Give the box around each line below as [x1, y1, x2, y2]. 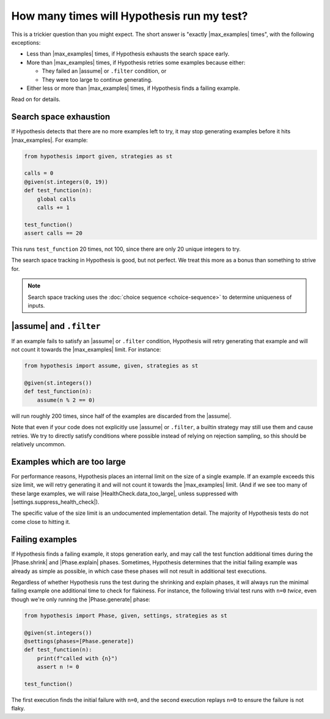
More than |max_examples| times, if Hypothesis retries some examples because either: [26, 59, 246, 66]
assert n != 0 [37, 663, 79, 671]
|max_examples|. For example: [11, 136, 88, 144]
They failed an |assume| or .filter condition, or [42, 67, 167, 75]
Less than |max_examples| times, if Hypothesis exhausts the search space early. [26, 50, 230, 57]
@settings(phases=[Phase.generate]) [24, 638, 134, 644]
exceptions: [11, 39, 41, 46]
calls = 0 [24, 170, 54, 177]
